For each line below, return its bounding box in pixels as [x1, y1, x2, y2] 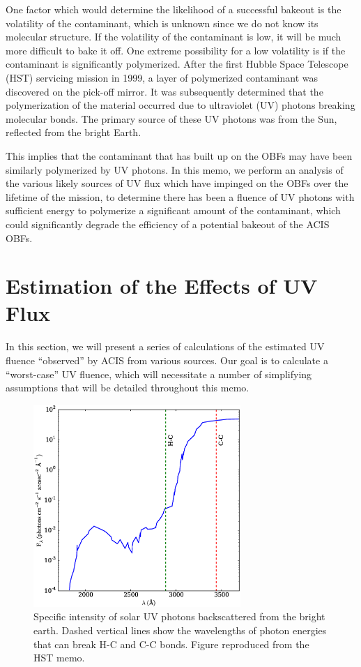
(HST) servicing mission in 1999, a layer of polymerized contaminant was [6, 70, 318, 84]
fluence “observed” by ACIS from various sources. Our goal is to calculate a [6, 353, 328, 367]
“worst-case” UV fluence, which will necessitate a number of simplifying [6, 366, 312, 381]
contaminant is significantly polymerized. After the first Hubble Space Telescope [6, 57, 348, 71]
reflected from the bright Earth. [6, 125, 141, 140]
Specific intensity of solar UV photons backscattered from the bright [33, 609, 325, 624]
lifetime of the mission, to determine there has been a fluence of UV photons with [6, 189, 355, 204]
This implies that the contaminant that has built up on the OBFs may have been [6, 148, 353, 163]
